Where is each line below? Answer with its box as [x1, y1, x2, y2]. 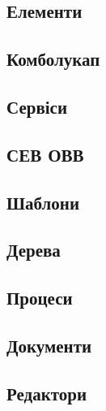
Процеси [6, 285, 73, 310]
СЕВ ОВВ [6, 141, 84, 167]
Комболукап [6, 46, 100, 71]
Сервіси [6, 93, 68, 119]
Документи [6, 332, 92, 357]
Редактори [6, 380, 87, 405]
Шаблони [6, 189, 80, 214]
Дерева [6, 237, 61, 262]
